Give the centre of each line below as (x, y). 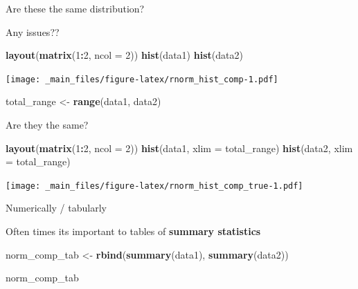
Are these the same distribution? (75, 8)
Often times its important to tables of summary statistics (133, 231)
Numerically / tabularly (56, 208)
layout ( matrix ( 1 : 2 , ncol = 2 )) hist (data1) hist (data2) (124, 55)
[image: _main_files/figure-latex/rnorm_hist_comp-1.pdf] (142, 79)
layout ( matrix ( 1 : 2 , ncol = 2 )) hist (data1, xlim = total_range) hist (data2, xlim (179, 148)
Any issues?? (33, 31)
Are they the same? (47, 125)
